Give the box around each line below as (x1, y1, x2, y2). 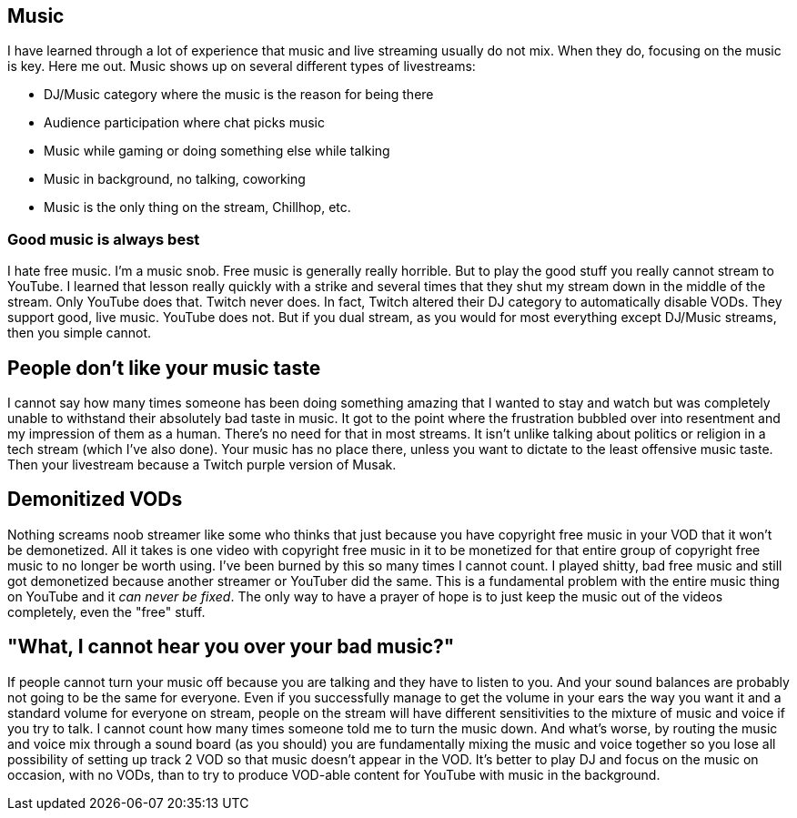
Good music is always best (7, 229, 200, 248)
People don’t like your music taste (7, 356, 321, 379)
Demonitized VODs (7, 488, 183, 511)
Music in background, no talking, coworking (44, 171, 306, 187)
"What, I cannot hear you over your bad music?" (7, 635, 455, 659)
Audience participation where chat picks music (44, 115, 325, 131)
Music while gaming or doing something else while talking (44, 143, 390, 159)
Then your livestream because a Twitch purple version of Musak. (7, 457, 397, 473)
